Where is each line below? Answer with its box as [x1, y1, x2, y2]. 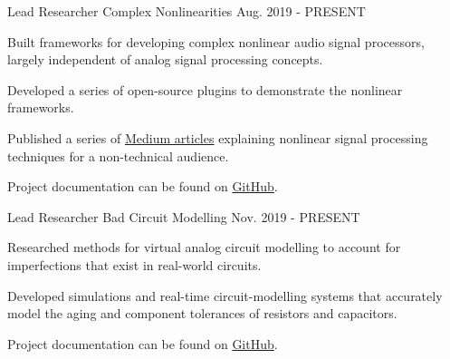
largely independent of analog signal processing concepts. [7, 50, 323, 69]
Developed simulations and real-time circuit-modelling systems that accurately [7, 286, 443, 305]
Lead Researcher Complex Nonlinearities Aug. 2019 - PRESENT [7, 2, 366, 20]
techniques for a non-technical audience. [7, 146, 229, 165]
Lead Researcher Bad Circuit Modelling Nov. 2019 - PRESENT [7, 207, 360, 226]
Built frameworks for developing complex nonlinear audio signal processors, [7, 32, 425, 51]
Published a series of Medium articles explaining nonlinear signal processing [7, 128, 428, 147]
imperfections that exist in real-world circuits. [7, 255, 262, 274]
